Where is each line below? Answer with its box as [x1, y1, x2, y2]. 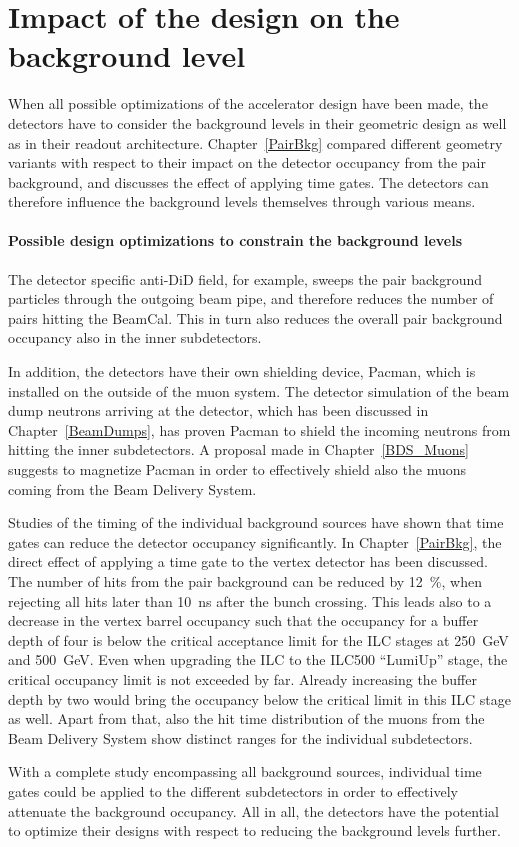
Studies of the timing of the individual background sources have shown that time [8, 512, 504, 533]
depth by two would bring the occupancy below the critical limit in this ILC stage [8, 688, 511, 709]
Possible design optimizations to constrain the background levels [8, 230, 463, 251]
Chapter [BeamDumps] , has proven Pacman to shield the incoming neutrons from [8, 419, 511, 440]
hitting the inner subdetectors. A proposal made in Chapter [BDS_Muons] [8, 439, 469, 460]
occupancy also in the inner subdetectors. [8, 327, 262, 348]
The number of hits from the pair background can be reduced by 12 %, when [8, 570, 482, 591]
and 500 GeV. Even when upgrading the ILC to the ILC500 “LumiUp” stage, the [8, 649, 508, 670]
